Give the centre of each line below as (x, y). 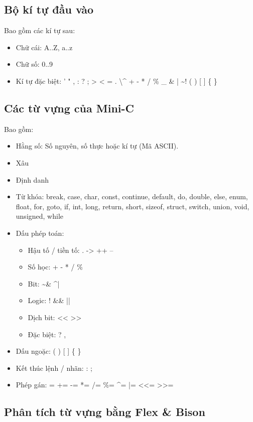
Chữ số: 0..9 (34, 64)
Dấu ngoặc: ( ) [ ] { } (48, 351)
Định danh (32, 179)
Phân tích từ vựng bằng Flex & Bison (105, 412)
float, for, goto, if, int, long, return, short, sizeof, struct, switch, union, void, (133, 206)
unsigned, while (40, 216)
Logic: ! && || (49, 300)
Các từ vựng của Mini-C (69, 108)
